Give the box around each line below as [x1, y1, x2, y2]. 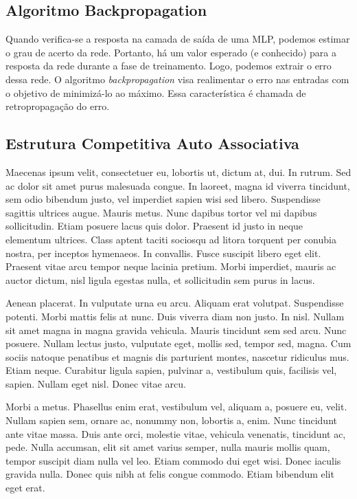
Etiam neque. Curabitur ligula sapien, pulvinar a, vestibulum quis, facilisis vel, [5, 363, 337, 377]
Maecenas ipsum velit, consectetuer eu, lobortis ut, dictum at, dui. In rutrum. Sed [5, 164, 352, 179]
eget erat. [5, 480, 45, 495]
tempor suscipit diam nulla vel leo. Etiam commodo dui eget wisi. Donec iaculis [5, 453, 341, 467]
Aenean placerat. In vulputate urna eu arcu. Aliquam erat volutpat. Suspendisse [5, 296, 344, 310]
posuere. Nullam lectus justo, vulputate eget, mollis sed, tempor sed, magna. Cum [5, 336, 352, 351]
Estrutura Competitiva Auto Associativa [5, 133, 299, 154]
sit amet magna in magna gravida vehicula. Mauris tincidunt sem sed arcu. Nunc [5, 322, 347, 337]
